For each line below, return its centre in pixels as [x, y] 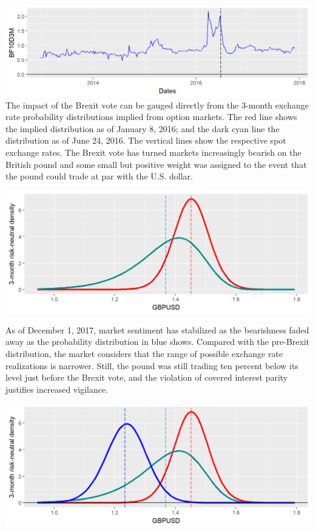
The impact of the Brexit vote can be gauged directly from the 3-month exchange [157, 105]
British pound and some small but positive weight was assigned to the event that [156, 164]
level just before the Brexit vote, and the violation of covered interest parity [147, 377]
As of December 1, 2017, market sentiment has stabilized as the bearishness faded [157, 329]
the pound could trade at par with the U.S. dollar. [99, 176]
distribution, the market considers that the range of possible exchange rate [144, 353]
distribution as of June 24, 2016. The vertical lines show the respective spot [146, 140]
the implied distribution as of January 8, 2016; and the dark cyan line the [143, 128]
